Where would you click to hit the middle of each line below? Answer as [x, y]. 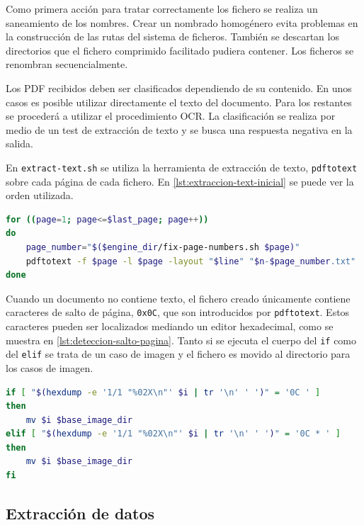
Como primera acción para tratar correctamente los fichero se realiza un [162, 9]
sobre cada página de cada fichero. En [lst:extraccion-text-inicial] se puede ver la [180, 181]
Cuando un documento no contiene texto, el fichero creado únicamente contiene [178, 298]
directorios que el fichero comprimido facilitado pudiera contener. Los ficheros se [180, 50]
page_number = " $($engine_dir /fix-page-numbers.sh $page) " [163, 247]
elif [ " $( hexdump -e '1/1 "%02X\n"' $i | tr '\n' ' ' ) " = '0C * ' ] [173, 434]
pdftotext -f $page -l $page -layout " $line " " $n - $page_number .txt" [191, 261]
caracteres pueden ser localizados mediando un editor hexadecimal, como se [170, 326]
